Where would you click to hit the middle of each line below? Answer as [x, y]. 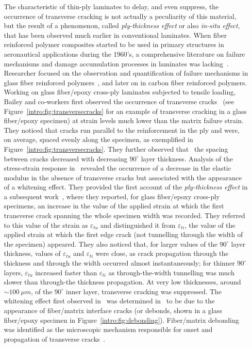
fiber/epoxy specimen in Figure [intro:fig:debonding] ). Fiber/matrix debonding [122, 320]
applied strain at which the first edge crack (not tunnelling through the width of [123, 234]
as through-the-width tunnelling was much [171, 272]
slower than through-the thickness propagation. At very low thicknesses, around [123, 282]
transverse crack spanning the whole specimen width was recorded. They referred [125, 215]
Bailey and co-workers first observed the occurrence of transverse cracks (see [119, 101]
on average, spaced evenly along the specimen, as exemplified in [99, 139]
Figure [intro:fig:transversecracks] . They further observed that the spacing [116, 149]
